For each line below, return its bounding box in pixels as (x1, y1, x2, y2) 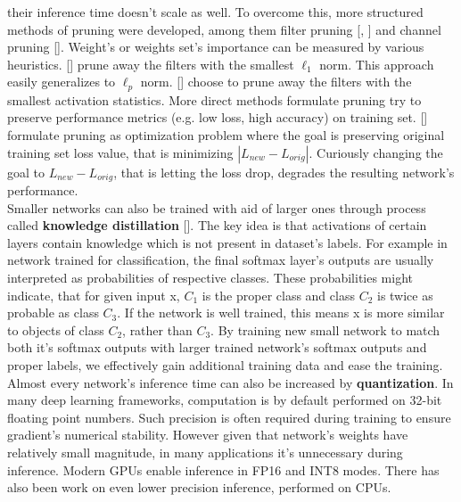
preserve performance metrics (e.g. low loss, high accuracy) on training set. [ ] (7, 108, 428, 127)
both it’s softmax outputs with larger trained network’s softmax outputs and (7, 338, 427, 357)
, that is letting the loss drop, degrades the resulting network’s (113, 162, 455, 181)
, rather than (122, 320, 193, 339)
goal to (7, 162, 45, 181)
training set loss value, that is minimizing (7, 143, 234, 161)
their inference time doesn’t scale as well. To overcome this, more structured (7, 3, 424, 21)
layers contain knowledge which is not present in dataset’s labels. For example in (7, 233, 448, 251)
